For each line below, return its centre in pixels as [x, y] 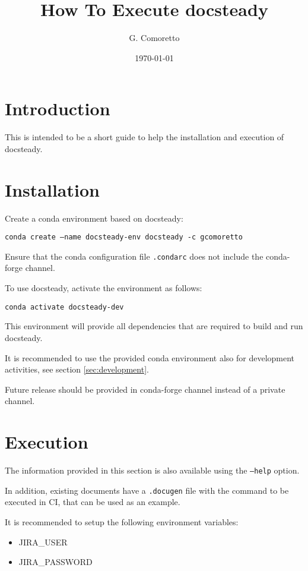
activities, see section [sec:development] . [77, 369]
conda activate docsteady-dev [64, 307]
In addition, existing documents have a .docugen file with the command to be [147, 490]
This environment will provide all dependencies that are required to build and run [154, 326]
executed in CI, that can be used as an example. [93, 502]
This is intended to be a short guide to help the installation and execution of [145, 137]
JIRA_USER [43, 542]
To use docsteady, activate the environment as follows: [104, 288]
